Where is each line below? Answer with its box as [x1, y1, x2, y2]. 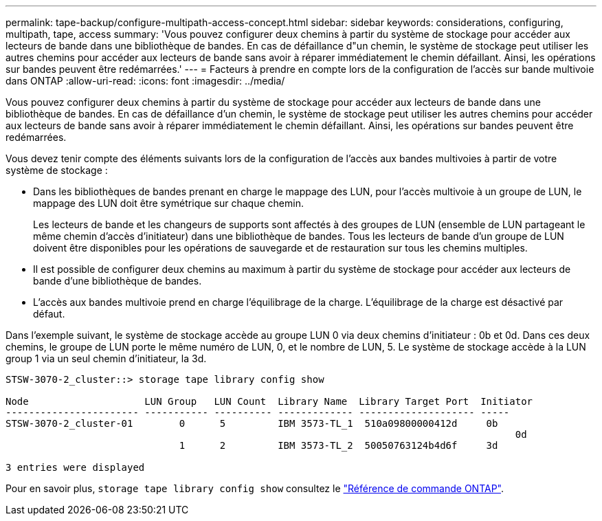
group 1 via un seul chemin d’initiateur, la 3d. [5, 353, 207, 364]
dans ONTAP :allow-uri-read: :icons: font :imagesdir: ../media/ [5, 75, 285, 87]
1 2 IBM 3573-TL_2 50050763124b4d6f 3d [179, 440, 498, 451]
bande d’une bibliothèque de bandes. [33, 275, 202, 287]
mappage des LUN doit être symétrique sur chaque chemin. [33, 197, 304, 209]
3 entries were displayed [5, 462, 145, 473]
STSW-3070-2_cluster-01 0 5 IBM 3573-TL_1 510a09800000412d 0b [5, 418, 498, 429]
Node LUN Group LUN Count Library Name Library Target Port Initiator [5, 396, 533, 407]
